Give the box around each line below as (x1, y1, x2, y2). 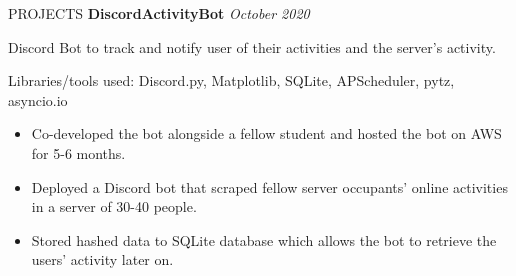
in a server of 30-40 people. (31, 196, 197, 217)
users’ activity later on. (31, 249, 174, 270)
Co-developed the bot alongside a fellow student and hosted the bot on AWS (31, 123, 502, 144)
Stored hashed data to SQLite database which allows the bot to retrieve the (31, 229, 497, 250)
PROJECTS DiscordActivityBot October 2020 (8, 3, 310, 23)
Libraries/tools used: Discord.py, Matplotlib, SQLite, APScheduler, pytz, (8, 70, 455, 91)
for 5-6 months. (31, 142, 126, 163)
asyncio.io (8, 89, 68, 110)
